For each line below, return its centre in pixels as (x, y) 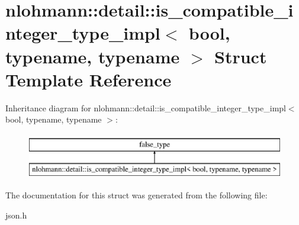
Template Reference (89, 79)
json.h (16, 215)
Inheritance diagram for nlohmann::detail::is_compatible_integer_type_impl (146, 107)
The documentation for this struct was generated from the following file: (136, 195)
